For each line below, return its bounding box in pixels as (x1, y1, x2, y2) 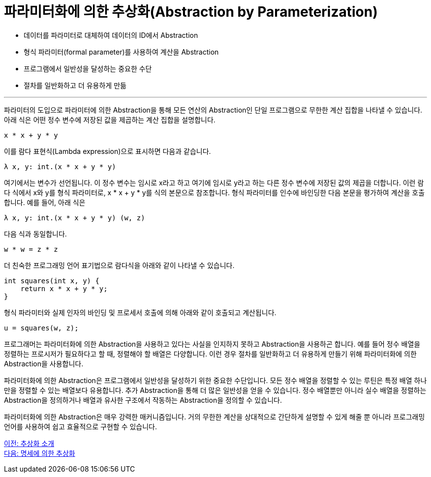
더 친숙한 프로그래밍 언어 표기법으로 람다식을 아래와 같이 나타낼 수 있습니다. (4, 261, 235, 269)
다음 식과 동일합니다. (4, 229, 67, 238)
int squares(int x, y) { (4, 276, 99, 285)
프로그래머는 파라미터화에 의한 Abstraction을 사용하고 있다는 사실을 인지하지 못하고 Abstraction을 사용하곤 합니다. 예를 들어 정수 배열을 (4, 339, 421, 348)
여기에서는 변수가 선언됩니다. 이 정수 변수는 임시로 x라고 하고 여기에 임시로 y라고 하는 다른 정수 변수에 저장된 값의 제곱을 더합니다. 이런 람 (4, 178, 424, 187)
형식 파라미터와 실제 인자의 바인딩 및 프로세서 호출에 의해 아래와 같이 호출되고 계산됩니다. (4, 308, 277, 317)
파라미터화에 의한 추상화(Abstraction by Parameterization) (4, 3, 378, 20)
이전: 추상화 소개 (4, 439, 55, 447)
